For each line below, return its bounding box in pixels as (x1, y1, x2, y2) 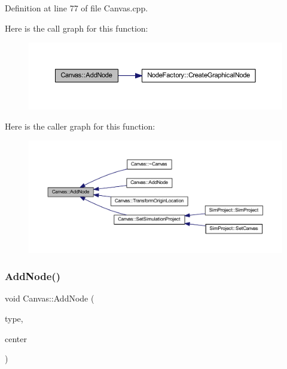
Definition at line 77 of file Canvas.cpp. (5, 2, 148, 14)
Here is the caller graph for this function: (5, 119, 155, 132)
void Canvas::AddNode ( (5, 292, 94, 305)
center (5, 332, 27, 345)
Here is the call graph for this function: (5, 21, 148, 34)
